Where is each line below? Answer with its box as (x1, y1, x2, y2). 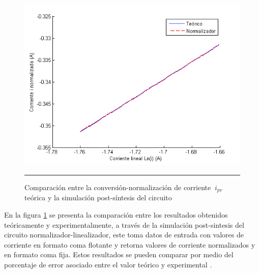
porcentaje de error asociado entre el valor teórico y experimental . (4, 259, 212, 270)
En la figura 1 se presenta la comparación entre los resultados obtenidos (4, 209, 228, 220)
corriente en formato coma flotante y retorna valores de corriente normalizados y (4, 239, 255, 250)
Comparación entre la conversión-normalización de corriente (24, 182, 211, 193)
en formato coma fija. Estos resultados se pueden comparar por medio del (4, 249, 234, 260)
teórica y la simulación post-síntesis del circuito (24, 192, 172, 203)
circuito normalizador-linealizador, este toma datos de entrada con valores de (4, 229, 244, 240)
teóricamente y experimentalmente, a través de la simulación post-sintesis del (4, 219, 244, 230)
